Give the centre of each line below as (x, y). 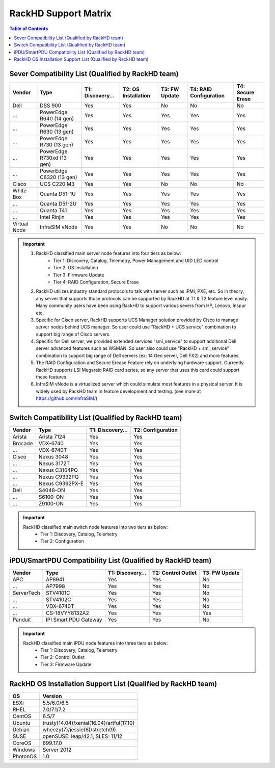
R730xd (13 (53, 158)
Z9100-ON (51, 504)
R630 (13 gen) (57, 132)
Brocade (23, 444)
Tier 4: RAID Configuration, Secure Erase (96, 282)
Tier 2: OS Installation (76, 268)
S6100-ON (51, 497)
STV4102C (59, 600)
